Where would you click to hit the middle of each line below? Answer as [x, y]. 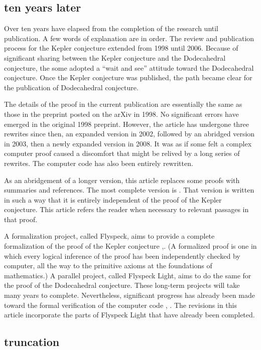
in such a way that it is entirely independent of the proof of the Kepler [113, 199]
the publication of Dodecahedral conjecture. [71, 87]
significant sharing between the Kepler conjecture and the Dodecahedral [115, 57]
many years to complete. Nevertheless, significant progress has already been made [130, 295]
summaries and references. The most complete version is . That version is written [129, 190]
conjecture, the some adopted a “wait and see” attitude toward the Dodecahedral [129, 67]
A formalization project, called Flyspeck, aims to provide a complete [109, 236]
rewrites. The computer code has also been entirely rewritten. [99, 163]
